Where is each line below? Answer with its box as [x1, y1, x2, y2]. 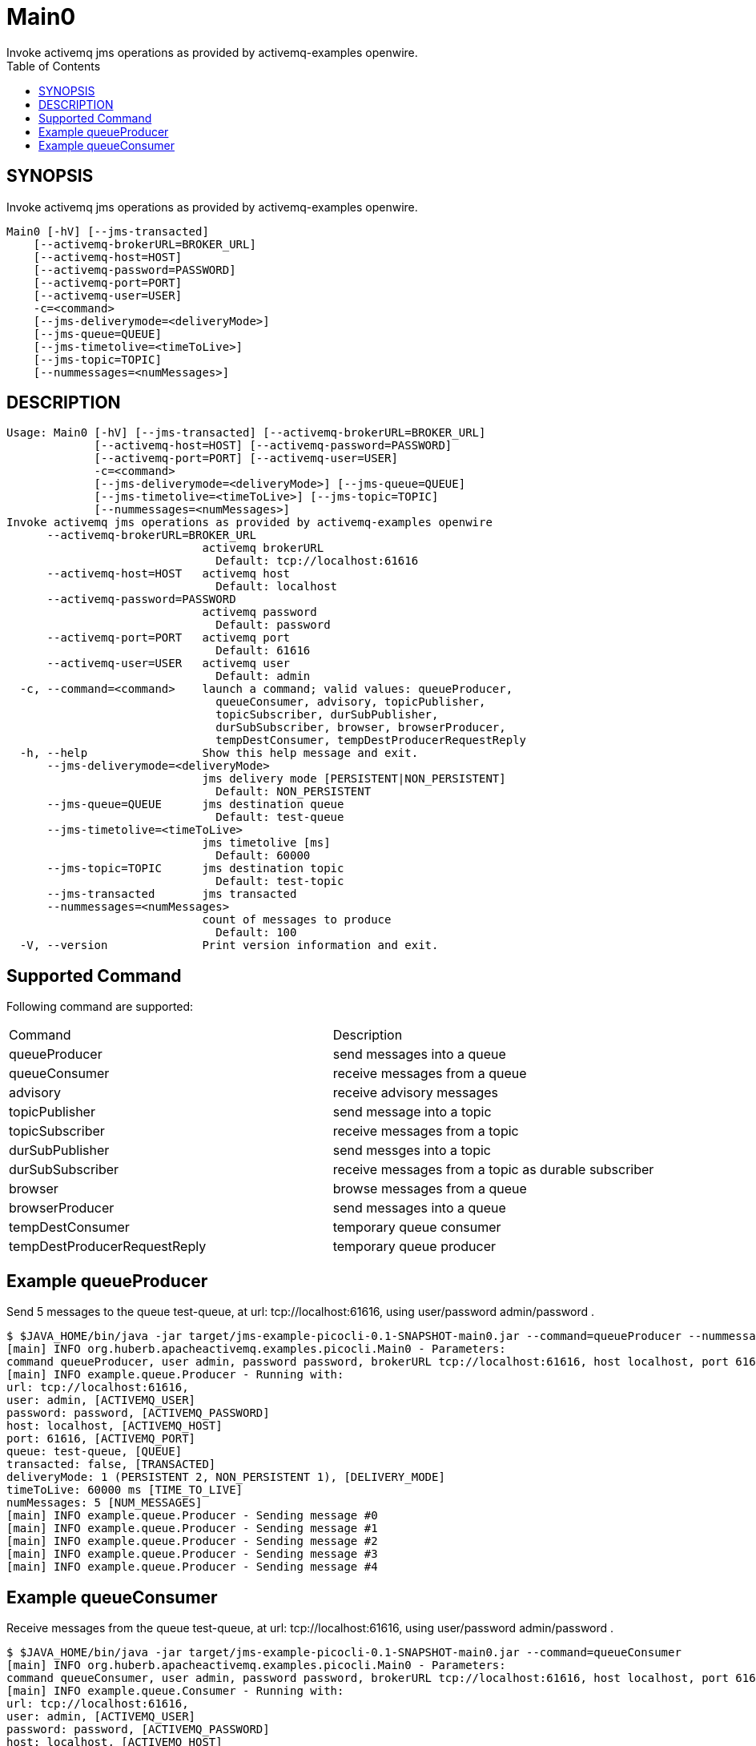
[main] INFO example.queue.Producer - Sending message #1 [6, 1522, 378, 1535]
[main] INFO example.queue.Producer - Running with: [6, 1368, 344, 1382]
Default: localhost [215, 580, 338, 593]
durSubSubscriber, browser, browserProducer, [215, 721, 506, 734]
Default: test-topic [215, 875, 344, 888]
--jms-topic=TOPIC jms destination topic [46, 862, 344, 875]
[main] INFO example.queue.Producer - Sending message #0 [6, 1509, 378, 1523]
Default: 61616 [215, 644, 311, 658]
